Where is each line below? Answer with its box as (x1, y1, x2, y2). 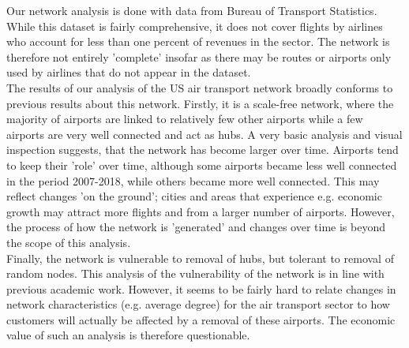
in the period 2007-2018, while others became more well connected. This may (6, 172, 380, 189)
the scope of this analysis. (6, 234, 131, 250)
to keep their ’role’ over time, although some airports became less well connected (6, 156, 397, 173)
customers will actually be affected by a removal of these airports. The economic (6, 311, 396, 327)
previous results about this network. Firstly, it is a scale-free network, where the (6, 95, 394, 111)
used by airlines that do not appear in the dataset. (6, 64, 251, 80)
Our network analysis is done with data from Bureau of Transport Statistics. (6, 2, 377, 18)
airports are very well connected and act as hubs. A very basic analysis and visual (6, 125, 403, 142)
